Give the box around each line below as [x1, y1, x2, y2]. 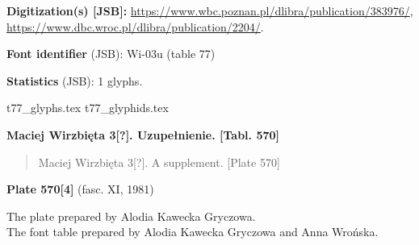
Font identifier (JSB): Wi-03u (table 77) [6, 45, 216, 62]
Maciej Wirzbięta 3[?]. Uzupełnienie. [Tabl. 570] [6, 126, 280, 143]
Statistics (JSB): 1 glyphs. [6, 72, 143, 89]
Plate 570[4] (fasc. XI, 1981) [6, 181, 154, 197]
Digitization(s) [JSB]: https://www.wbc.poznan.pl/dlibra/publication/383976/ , [6, 2, 413, 19]
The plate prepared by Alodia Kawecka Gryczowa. [6, 207, 256, 224]
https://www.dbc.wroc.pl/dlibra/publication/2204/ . [6, 18, 264, 35]
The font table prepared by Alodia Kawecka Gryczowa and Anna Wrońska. [6, 223, 379, 240]
